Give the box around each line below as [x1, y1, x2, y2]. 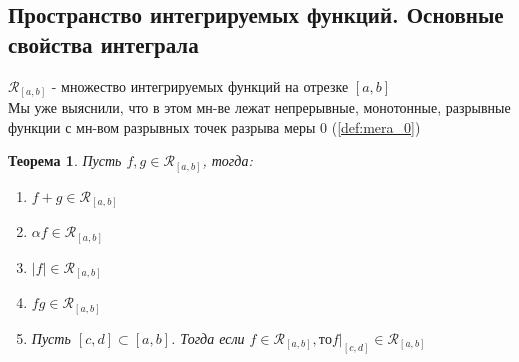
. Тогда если [171, 327, 245, 348]
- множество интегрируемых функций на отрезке [51, 75, 349, 96]
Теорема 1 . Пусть [8, 150, 122, 171]
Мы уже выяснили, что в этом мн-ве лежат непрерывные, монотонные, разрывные [8, 97, 511, 118]
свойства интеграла [8, 28, 199, 59]
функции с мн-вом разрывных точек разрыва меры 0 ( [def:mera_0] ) [8, 116, 421, 137]
